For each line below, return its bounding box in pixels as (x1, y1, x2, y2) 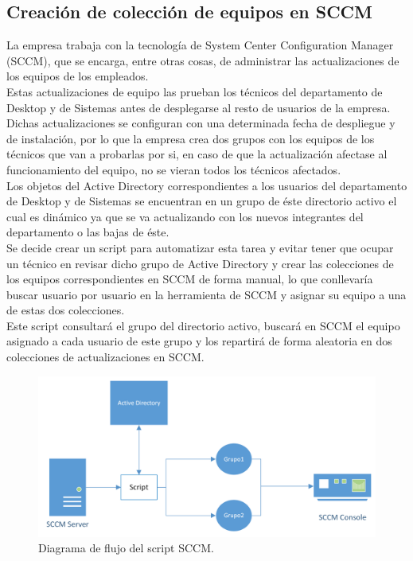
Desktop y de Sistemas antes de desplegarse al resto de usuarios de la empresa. (6, 99, 391, 115)
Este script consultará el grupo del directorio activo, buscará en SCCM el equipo (6, 317, 400, 333)
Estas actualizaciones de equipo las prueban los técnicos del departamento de (6, 83, 383, 99)
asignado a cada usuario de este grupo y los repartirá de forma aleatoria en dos (6, 333, 392, 349)
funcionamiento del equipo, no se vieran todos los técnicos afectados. (6, 161, 341, 177)
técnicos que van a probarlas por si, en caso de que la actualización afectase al (6, 146, 388, 162)
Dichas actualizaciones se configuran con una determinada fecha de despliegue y (6, 115, 395, 131)
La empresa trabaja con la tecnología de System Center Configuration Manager (6, 37, 394, 53)
